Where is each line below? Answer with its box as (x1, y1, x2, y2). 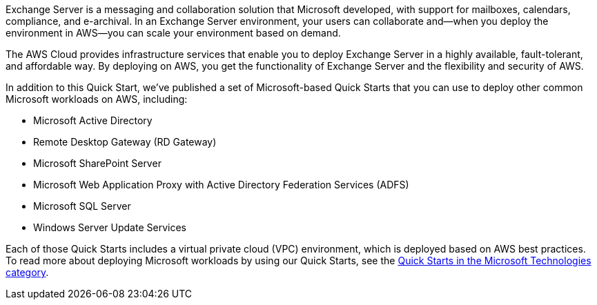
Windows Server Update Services (33, 222, 186, 233)
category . (6, 266, 49, 278)
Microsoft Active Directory (33, 115, 153, 126)
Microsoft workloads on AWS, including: (6, 93, 188, 105)
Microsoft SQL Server (33, 200, 131, 212)
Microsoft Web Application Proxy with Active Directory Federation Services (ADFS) (33, 179, 409, 190)
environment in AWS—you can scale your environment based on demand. (6, 27, 341, 39)
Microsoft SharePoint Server (33, 157, 162, 169)
